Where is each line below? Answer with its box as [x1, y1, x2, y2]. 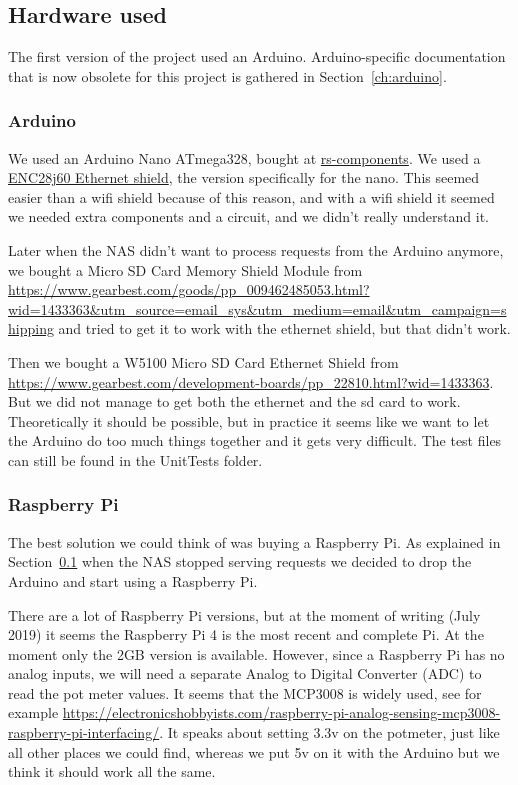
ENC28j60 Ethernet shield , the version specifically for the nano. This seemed [8, 167, 480, 188]
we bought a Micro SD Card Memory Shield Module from [8, 259, 363, 280]
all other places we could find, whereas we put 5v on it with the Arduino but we [8, 741, 500, 762]
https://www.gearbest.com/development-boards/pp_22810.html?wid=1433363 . [8, 371, 494, 392]
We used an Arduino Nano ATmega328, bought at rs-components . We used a [8, 147, 481, 168]
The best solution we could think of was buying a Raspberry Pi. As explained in [8, 531, 501, 552]
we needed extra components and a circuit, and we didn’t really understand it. [8, 206, 489, 227]
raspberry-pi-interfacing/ [8, 722, 160, 743]
